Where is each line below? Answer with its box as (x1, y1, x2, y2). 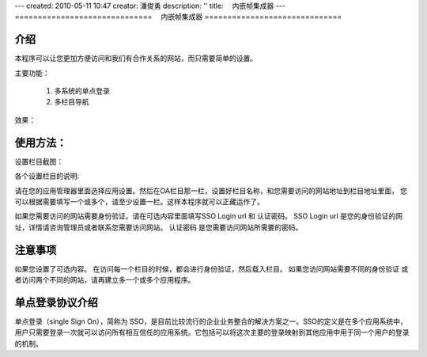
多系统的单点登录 (54, 86, 110, 96)
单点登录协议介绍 (14, 295, 98, 309)
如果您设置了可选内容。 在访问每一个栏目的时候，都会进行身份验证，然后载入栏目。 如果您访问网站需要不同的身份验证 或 (14, 264, 409, 273)
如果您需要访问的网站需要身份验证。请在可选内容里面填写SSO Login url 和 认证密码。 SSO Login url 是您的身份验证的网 (14, 211, 403, 221)
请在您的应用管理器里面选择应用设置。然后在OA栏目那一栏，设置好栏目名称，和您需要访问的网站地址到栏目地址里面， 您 (14, 186, 407, 196)
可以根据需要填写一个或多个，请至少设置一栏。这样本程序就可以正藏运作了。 (14, 196, 264, 206)
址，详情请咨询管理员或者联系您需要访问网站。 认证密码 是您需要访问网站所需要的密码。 (14, 222, 303, 232)
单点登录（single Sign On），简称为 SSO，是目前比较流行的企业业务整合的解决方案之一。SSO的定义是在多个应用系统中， (14, 317, 407, 326)
